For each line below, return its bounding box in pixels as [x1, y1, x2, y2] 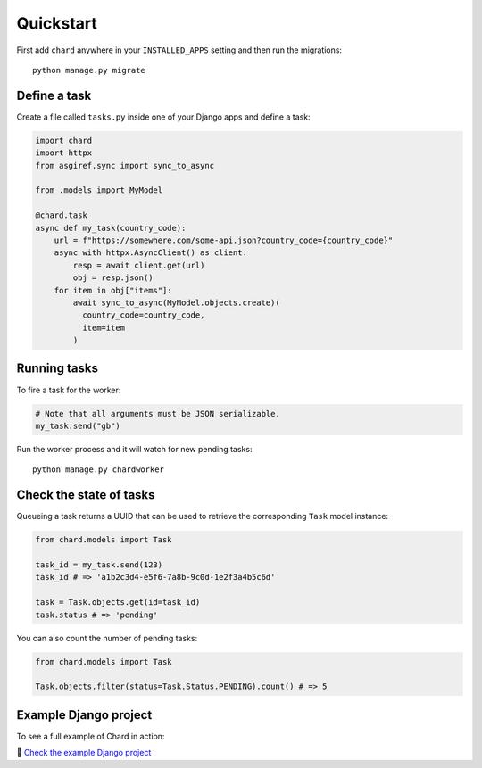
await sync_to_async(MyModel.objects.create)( [72, 297, 280, 308]
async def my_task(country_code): [35, 223, 187, 233]
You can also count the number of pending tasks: [16, 632, 198, 643]
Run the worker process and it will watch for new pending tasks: [16, 443, 253, 454]
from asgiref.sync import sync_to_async [35, 161, 214, 170]
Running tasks [16, 361, 98, 376]
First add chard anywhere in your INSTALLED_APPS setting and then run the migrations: [16, 45, 343, 55]
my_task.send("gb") [35, 420, 120, 431]
